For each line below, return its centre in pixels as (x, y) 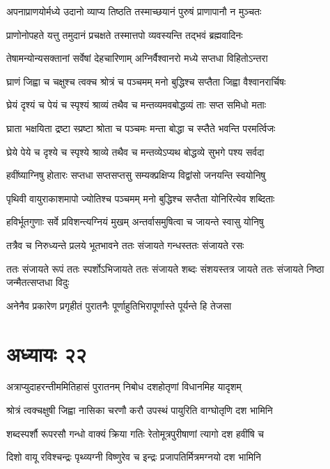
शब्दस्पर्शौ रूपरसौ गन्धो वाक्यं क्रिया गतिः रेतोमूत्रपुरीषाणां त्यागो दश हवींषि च (135, 433)
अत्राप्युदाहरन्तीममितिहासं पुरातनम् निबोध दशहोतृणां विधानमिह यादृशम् (124, 387)
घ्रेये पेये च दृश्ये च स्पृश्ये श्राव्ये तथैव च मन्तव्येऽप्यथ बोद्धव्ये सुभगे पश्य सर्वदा (135, 151)
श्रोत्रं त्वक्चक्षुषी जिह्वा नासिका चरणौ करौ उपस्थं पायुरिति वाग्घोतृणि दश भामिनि (140, 410)
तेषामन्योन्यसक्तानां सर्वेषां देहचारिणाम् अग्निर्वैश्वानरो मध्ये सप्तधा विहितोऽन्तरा (137, 58)
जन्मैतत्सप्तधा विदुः (38, 282)
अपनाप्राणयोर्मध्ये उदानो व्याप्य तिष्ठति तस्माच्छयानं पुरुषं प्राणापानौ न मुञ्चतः (134, 11)
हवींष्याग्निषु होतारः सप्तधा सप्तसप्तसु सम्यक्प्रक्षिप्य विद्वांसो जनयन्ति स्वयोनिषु (136, 175)
